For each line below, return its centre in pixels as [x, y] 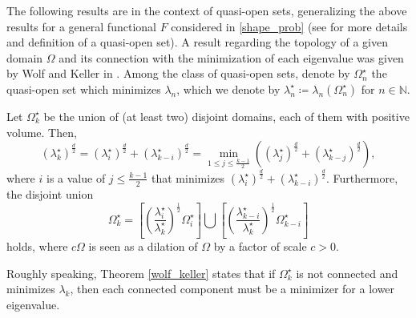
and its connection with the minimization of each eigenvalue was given [231, 57]
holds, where [37, 246]
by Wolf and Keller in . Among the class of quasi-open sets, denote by [178, 73]
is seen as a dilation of [143, 246]
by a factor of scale [260, 246]
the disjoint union [50, 193]
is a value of [76, 177]
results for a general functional [81, 26]
